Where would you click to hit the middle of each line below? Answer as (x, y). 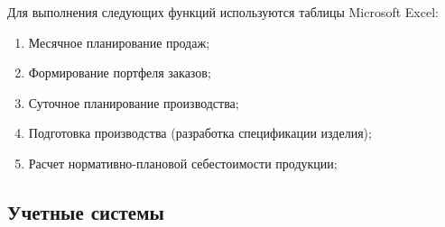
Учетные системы (86, 211)
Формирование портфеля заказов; (120, 73)
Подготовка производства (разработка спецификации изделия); (200, 133)
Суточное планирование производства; (134, 102)
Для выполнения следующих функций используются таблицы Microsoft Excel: (223, 12)
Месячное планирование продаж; (119, 42)
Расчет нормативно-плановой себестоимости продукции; (183, 163)
